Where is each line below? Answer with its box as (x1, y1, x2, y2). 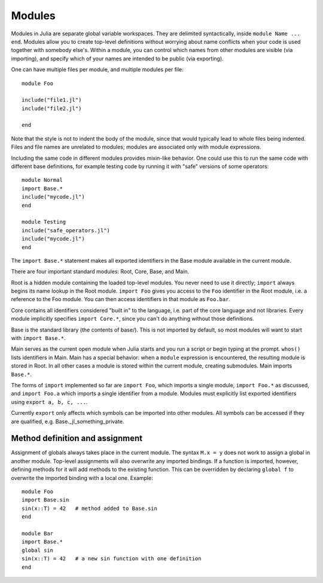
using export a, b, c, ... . (11, 398, 88, 405)
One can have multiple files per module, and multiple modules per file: (11, 66, 184, 73)
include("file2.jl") (22, 105, 82, 112)
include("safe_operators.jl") (22, 227, 111, 233)
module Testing (22, 218, 66, 226)
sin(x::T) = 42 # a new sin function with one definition (22, 555, 202, 562)
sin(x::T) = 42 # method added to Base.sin (22, 505, 158, 512)
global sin (22, 546, 54, 554)
